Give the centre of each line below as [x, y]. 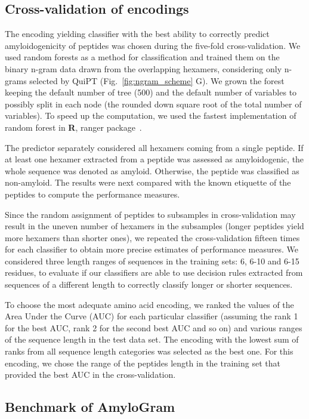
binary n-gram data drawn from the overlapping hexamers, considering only [143, 68]
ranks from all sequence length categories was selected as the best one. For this [149, 351]
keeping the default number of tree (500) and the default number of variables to [151, 92]
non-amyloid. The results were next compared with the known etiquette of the [148, 182]
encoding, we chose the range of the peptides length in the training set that [143, 363]
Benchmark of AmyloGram [90, 407]
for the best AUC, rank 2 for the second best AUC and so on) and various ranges [154, 327]
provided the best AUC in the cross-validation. [90, 375]
